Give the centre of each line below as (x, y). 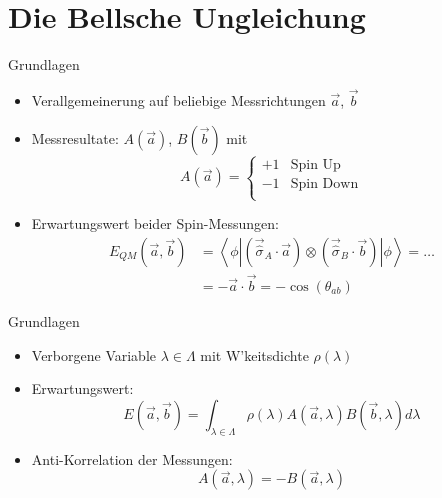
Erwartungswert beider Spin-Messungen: (155, 223)
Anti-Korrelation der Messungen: (132, 458)
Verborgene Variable (93, 354)
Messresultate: (75, 137)
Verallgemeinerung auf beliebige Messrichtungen (178, 99)
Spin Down (324, 183)
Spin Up (315, 164)
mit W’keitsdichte (254, 354)
